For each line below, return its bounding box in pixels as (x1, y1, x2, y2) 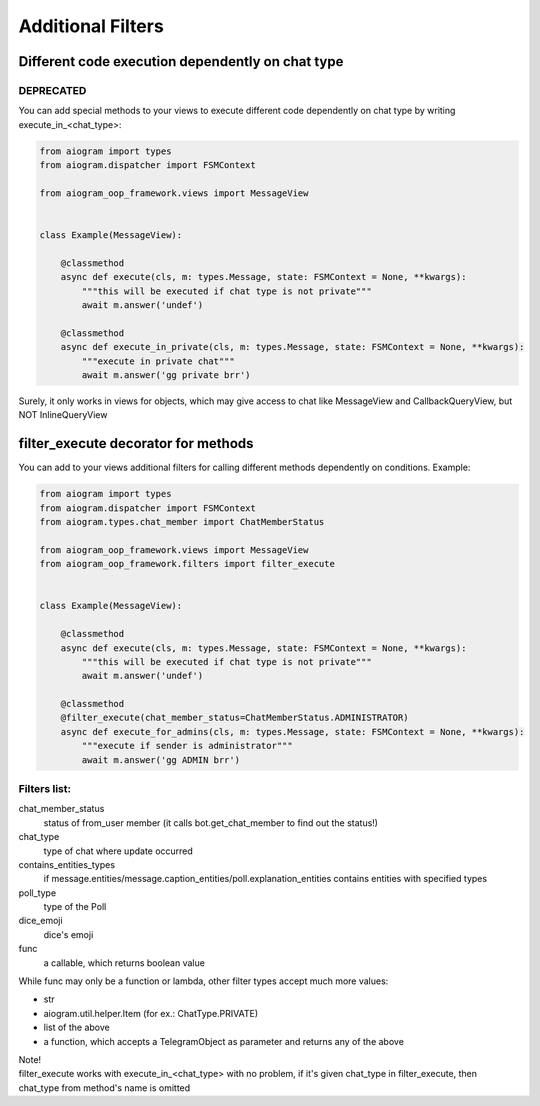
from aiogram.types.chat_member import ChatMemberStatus (39, 516, 325, 527)
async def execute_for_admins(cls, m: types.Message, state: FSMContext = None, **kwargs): (60, 726, 525, 737)
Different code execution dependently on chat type (18, 53, 344, 70)
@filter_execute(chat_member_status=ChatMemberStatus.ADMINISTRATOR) (60, 712, 409, 724)
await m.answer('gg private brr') (81, 369, 251, 380)
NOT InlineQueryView (18, 409, 108, 421)
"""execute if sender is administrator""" (81, 740, 294, 752)
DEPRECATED (18, 83, 87, 97)
